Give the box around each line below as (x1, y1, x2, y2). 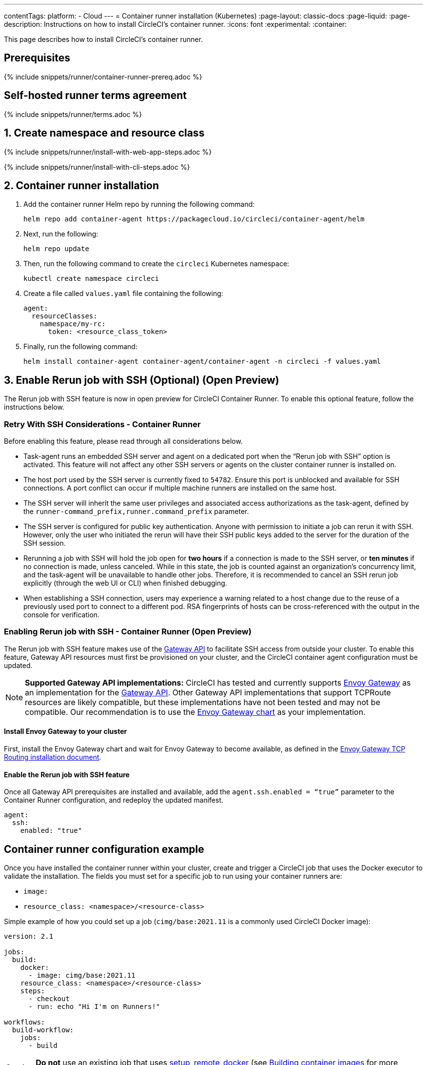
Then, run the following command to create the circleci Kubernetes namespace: (23, 259, 290, 268)
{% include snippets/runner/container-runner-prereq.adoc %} (4, 72, 202, 81)
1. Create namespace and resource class (4, 127, 205, 139)
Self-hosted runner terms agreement (4, 89, 187, 102)
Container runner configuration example (4, 843, 204, 855)
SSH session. (23, 538, 66, 547)
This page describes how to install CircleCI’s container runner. (4, 35, 203, 43)
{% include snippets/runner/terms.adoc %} (4, 110, 142, 118)
